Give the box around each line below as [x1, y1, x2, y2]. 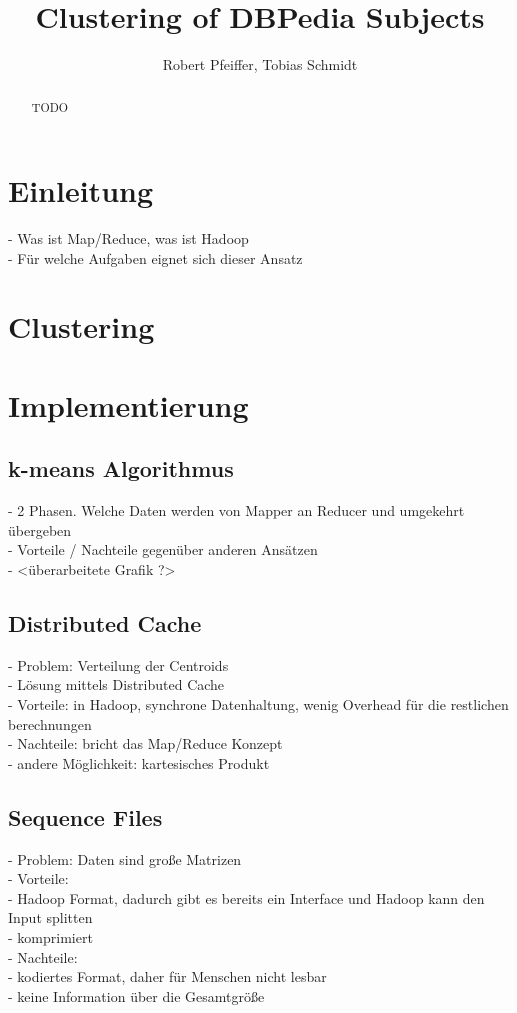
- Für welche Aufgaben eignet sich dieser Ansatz [8, 247, 303, 268]
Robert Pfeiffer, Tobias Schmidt [162, 54, 358, 75]
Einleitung [8, 170, 154, 211]
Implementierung [8, 384, 249, 425]
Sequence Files [8, 801, 163, 832]
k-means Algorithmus [8, 453, 234, 484]
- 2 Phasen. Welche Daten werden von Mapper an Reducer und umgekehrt [8, 500, 465, 521]
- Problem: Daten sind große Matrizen [8, 848, 242, 869]
